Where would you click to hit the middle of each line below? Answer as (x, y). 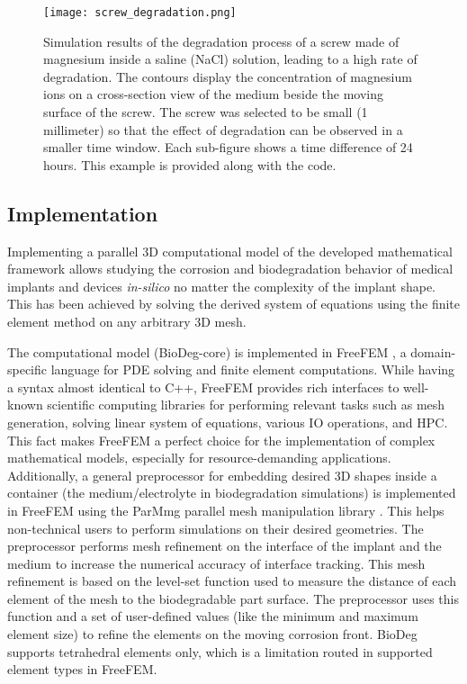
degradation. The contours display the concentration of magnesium (228, 76)
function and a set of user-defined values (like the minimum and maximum (213, 616)
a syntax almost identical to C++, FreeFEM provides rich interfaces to (203, 387)
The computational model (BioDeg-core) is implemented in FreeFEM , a (207, 351)
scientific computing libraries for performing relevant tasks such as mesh (246, 405)
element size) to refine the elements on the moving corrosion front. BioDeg (212, 634)
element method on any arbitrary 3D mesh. (127, 321)
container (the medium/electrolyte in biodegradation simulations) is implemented (232, 493)
